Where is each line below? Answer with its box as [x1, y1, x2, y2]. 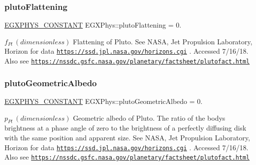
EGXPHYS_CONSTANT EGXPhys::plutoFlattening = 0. [4, 20, 182, 30]
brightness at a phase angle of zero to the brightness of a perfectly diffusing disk [4, 123, 247, 133]
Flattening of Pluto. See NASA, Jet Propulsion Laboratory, [72, 36, 253, 46]
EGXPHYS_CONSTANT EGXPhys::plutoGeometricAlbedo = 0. [4, 96, 203, 106]
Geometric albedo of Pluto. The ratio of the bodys [73, 112, 225, 123]
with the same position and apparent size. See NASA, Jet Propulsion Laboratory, [4, 132, 250, 142]
